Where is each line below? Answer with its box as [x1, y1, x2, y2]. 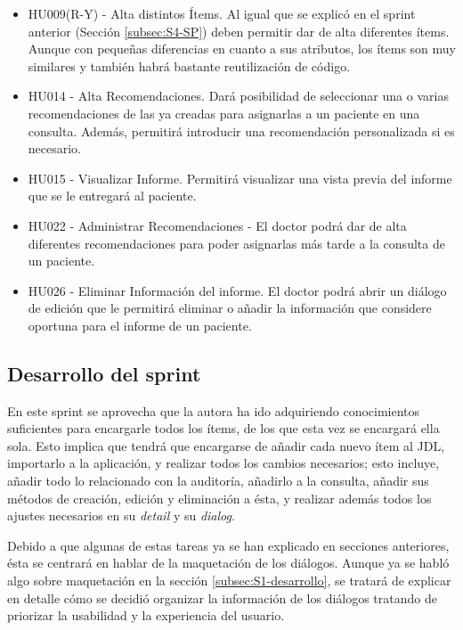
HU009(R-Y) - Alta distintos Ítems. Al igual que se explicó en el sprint [28, 4, 416, 22]
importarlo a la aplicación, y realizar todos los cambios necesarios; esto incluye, [7, 454, 440, 472]
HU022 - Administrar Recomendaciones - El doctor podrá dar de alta [28, 216, 407, 234]
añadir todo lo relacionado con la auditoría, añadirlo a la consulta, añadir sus [7, 471, 429, 490]
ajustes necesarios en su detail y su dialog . [7, 506, 235, 525]
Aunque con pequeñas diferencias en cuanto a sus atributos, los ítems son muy [28, 39, 456, 58]
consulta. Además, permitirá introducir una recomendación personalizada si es [28, 121, 455, 140]
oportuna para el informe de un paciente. [28, 315, 252, 334]
